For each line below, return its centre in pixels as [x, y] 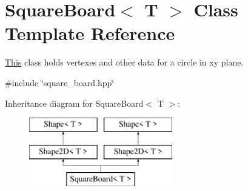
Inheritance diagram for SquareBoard [74, 103]
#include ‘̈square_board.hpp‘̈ [60, 82]
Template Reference [90, 33]
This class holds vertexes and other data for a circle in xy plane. [124, 62]
